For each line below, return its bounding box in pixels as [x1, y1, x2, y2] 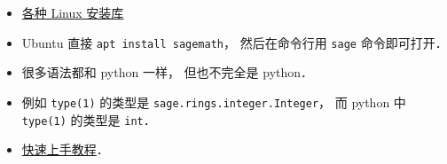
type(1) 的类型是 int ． [21, 110, 156, 129]
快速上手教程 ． [21, 140, 109, 159]
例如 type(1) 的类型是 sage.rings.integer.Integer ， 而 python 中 [21, 92, 406, 111]
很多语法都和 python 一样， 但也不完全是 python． [21, 63, 314, 82]
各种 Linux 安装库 [21, 4, 124, 21]
